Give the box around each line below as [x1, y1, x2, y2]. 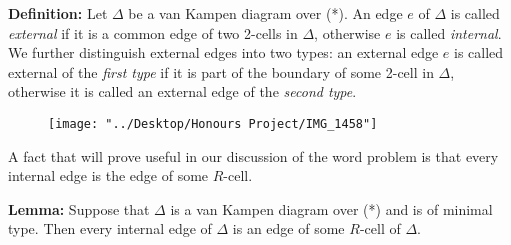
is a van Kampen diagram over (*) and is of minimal [170, 198, 493, 219]
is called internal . [396, 22, 502, 43]
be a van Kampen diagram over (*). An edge [128, 3, 403, 23]
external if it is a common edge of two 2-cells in [8, 22, 298, 43]
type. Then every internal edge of [8, 218, 212, 239]
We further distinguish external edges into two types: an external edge [8, 42, 439, 63]
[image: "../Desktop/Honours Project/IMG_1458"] [48, 116, 378, 131]
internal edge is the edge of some [8, 165, 209, 186]
